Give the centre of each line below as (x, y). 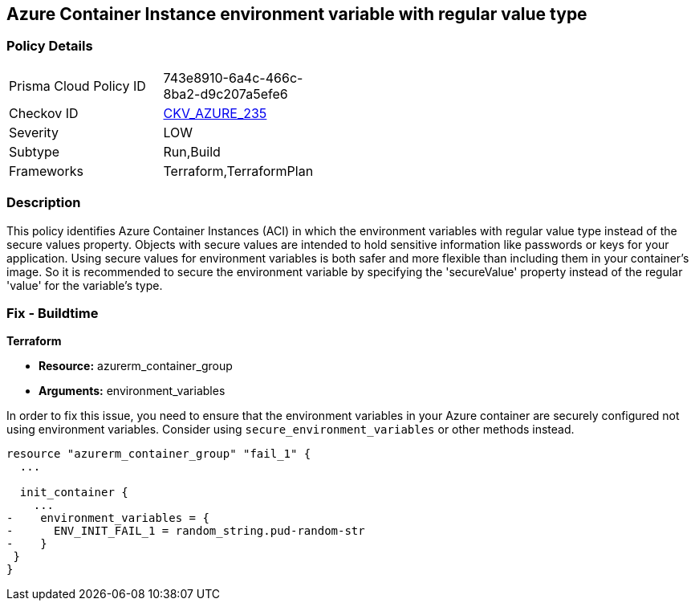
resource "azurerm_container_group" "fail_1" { (159, 454)
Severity (34, 132)
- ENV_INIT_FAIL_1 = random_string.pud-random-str (186, 531)
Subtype (35, 151)
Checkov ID (44, 113)
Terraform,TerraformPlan (238, 171)
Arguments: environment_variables (132, 391)
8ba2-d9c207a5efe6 (226, 94)
